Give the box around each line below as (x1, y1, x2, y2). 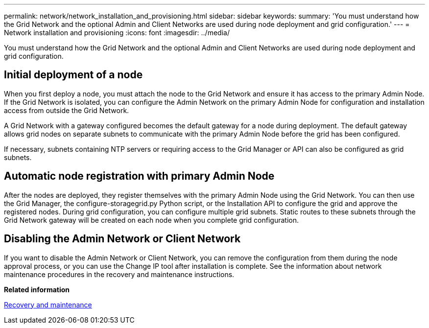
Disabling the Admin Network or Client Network (4, 233, 241, 245)
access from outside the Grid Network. (4, 106, 129, 115)
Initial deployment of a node (4, 69, 143, 81)
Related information (4, 285, 70, 294)
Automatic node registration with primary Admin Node (4, 170, 275, 183)
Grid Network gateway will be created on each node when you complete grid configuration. (4, 215, 299, 224)
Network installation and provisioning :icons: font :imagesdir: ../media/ (4, 28, 230, 37)
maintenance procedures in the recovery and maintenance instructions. (4, 270, 235, 279)
